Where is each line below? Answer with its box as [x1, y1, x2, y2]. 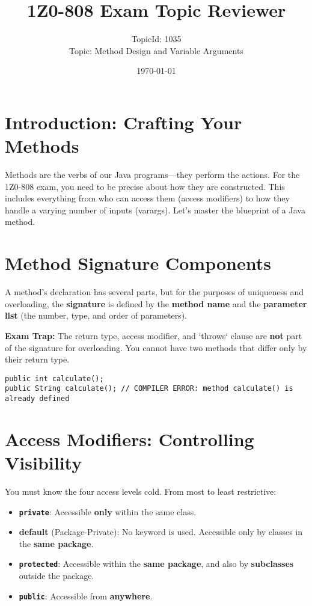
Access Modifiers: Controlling [5, 426, 254, 451]
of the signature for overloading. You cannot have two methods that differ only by [5, 341, 307, 353]
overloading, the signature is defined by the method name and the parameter [5, 297, 307, 310]
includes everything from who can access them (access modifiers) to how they [5, 192, 290, 204]
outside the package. [19, 569, 94, 582]
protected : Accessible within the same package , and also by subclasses [19, 557, 294, 570]
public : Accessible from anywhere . [19, 589, 153, 602]
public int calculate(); [5, 374, 104, 383]
